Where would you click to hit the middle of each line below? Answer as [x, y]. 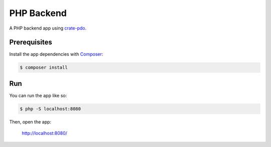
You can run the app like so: [38, 95]
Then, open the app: [30, 122]
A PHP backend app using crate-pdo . [48, 28]
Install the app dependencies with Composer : [56, 54]
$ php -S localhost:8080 [50, 109]
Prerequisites [31, 42]
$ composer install [44, 67]
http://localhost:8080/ [45, 133]
